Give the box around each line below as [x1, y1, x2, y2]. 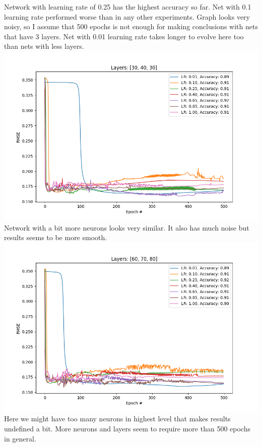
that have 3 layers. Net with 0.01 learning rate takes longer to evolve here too [4, 31, 244, 41]
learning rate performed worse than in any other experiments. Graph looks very [4, 11, 250, 22]
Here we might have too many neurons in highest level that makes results [4, 413, 231, 424]
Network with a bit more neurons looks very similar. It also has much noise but [4, 222, 249, 233]
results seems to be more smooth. [4, 232, 107, 243]
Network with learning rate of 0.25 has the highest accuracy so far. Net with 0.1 [4, 2, 251, 12]
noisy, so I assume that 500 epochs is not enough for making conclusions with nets [4, 21, 258, 32]
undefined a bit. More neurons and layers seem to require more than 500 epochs [4, 423, 250, 433]
